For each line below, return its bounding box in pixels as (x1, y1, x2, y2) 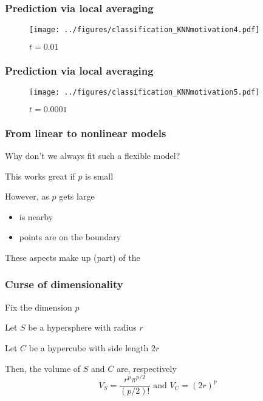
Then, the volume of (5, 362, 81, 374)
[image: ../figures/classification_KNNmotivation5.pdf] (29, 88, 260, 97)
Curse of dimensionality (5, 277, 123, 292)
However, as (5, 190, 49, 203)
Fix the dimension (5, 300, 72, 313)
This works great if (5, 169, 75, 182)
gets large (59, 190, 95, 203)
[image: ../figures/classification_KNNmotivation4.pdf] (29, 25, 260, 35)
